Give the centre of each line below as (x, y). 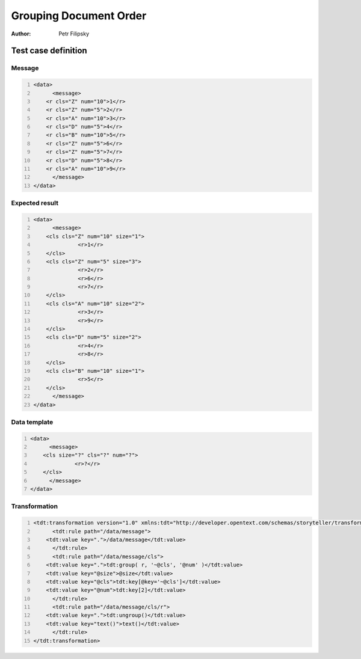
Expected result (35, 203)
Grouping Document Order (79, 16)
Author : (21, 34)
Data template (32, 422)
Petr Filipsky (74, 34)
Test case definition (49, 51)
